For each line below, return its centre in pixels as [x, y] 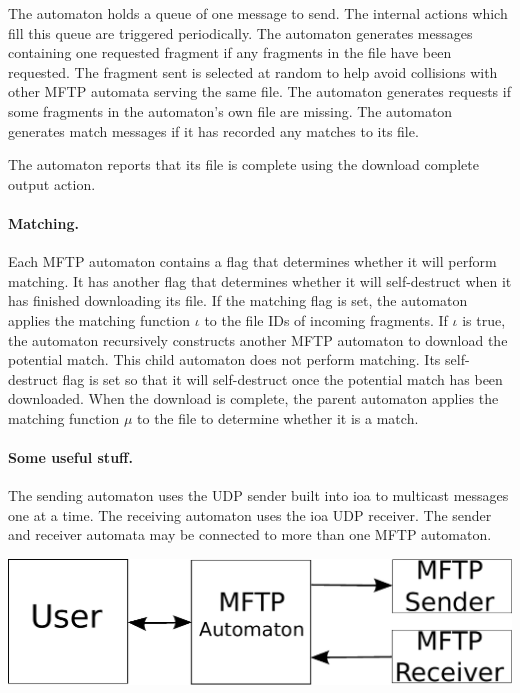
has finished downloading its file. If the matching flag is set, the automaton [238, 300]
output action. [52, 183]
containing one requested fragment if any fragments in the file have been [230, 52]
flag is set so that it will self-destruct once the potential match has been [282, 378]
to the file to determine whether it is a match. [278, 417]
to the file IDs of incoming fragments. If [326, 319]
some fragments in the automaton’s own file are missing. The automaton [230, 110]
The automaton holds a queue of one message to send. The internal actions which [258, 13]
